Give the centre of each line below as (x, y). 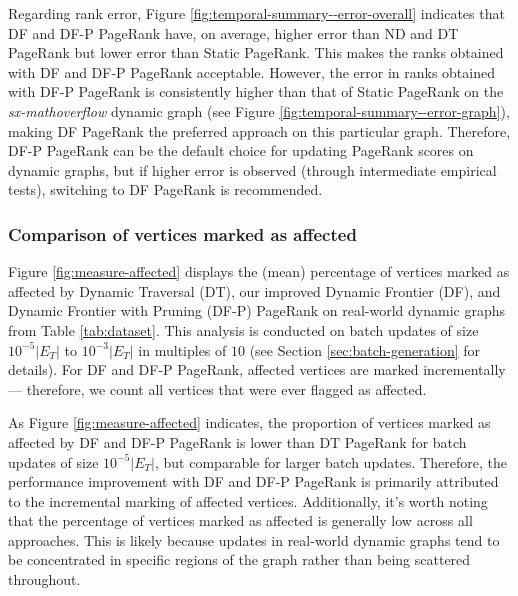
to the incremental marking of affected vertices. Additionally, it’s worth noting (248, 500)
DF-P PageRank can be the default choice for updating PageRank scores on (241, 150)
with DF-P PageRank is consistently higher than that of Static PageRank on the (256, 91)
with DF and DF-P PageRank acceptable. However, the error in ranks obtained (251, 71)
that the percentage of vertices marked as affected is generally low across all (240, 520)
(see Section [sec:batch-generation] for (365, 349)
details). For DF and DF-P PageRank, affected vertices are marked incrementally (257, 369)
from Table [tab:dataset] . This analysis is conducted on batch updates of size (243, 329)
